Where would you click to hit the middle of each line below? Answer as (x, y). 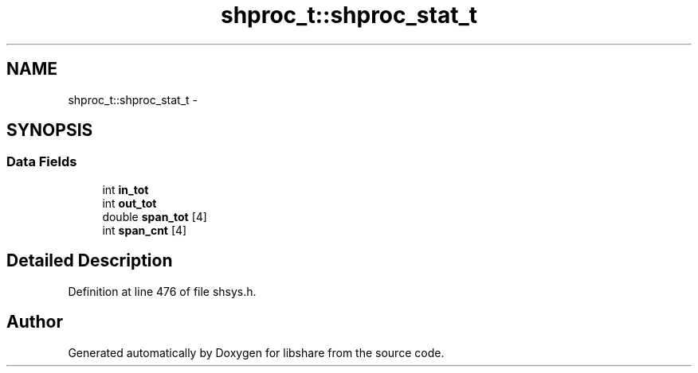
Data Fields (42, 162)
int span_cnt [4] (145, 230)
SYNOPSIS (50, 130)
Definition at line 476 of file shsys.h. (162, 291)
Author (35, 322)
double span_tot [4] (155, 216)
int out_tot (129, 203)
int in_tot (125, 189)
